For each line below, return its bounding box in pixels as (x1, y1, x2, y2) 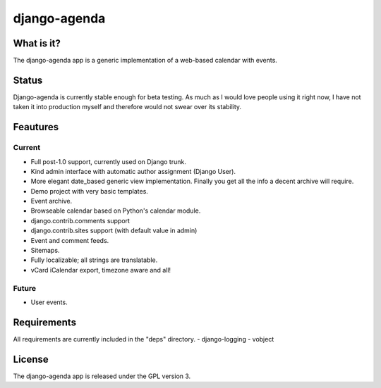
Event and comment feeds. (30, 236, 109, 244)
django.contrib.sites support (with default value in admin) (30, 226, 198, 235)
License (13, 353, 49, 365)
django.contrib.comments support (30, 216, 131, 225)
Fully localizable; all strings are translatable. (30, 256, 158, 264)
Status (13, 74, 43, 86)
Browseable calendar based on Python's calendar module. (30, 206, 201, 215)
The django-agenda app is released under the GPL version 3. (13, 372, 191, 380)
